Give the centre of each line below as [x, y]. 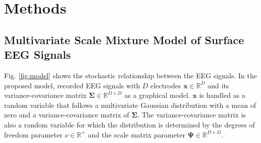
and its [218, 85]
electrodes [166, 85]
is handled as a [222, 95]
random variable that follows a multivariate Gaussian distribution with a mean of [130, 105]
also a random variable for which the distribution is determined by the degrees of [129, 124]
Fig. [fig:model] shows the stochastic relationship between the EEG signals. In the [130, 75]
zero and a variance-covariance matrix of [67, 115]
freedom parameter [33, 134]
